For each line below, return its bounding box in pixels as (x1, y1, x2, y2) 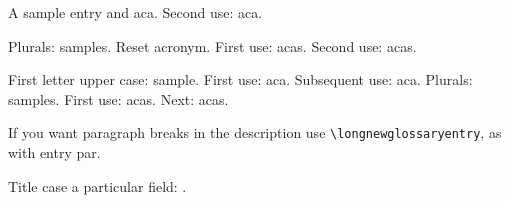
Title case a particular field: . (8, 175, 187, 196)
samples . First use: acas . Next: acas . (8, 88, 229, 109)
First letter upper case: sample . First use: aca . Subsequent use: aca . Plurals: (8, 69, 473, 90)
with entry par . (8, 142, 101, 163)
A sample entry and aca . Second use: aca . (8, 2, 263, 22)
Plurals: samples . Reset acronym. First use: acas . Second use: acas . (8, 35, 417, 56)
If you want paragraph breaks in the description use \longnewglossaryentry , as (8, 122, 502, 143)
